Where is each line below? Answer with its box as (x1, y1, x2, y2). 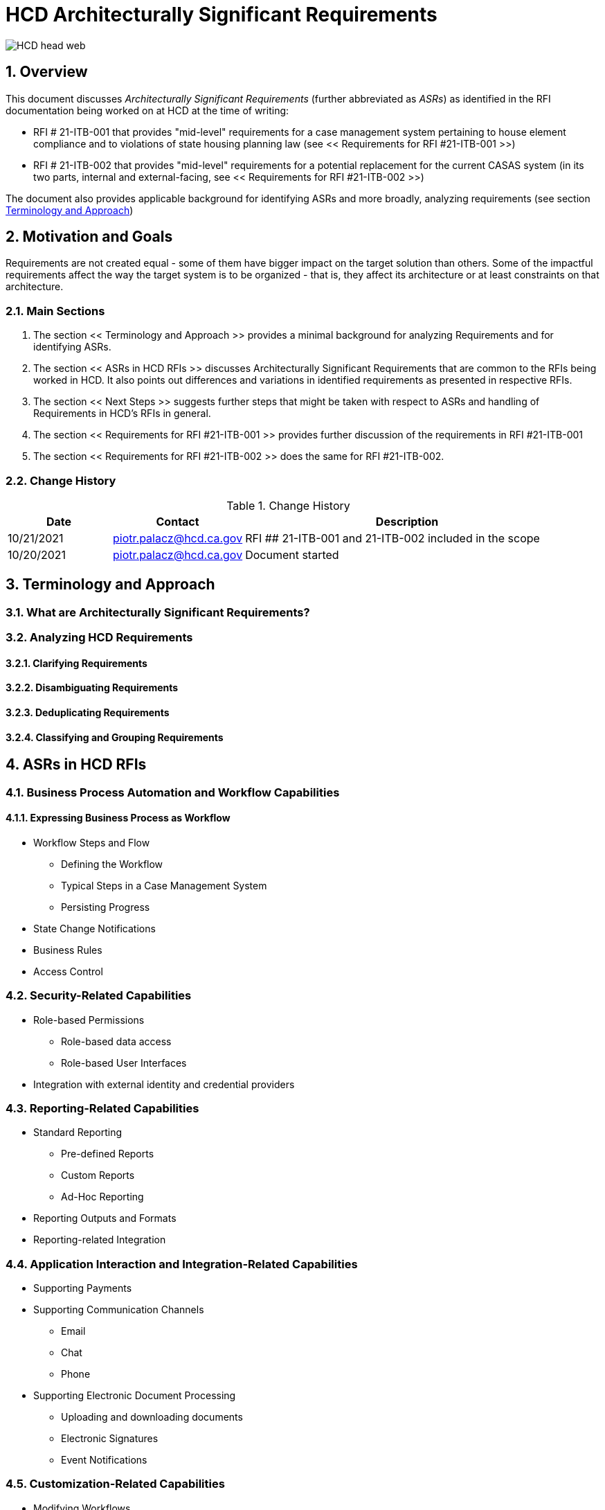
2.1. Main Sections (6, 303, 105, 318)
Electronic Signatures (61, 1432, 159, 1445)
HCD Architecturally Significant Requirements (6, 3, 437, 26)
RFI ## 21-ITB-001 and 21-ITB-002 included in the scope (245, 531, 540, 545)
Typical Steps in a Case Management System (61, 879, 267, 891)
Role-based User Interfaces (61, 1056, 187, 1069)
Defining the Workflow (61, 858, 163, 870)
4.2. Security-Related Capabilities (6, 988, 192, 1003)
